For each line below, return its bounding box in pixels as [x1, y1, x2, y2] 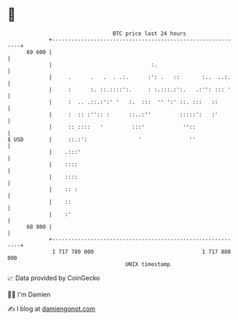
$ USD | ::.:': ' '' [7, 135, 196, 143]
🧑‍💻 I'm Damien [7, 290, 51, 299]
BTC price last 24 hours [113, 30, 187, 37]
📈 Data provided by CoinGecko [7, 274, 100, 282]
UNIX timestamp [125, 260, 171, 268]
